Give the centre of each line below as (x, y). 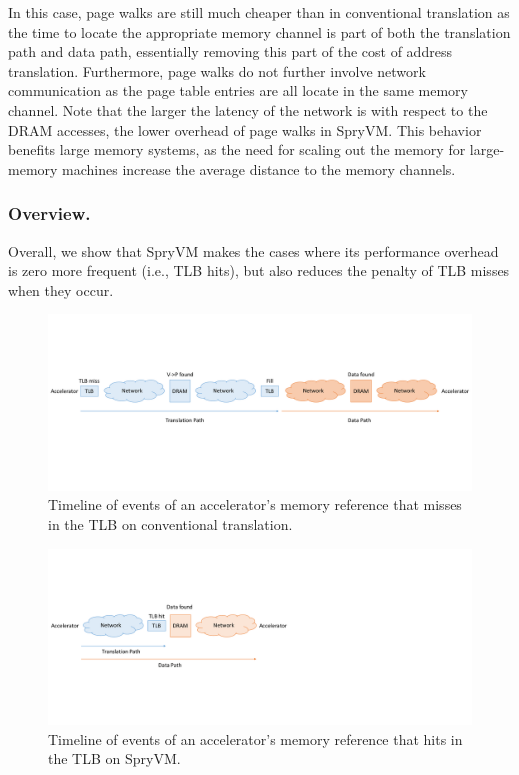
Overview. (49, 213)
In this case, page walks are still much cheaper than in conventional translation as (259, 12)
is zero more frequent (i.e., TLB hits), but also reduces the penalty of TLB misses (259, 270)
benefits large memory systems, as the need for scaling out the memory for (237, 149)
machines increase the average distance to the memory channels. (259, 168)
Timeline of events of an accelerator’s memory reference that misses (255, 504)
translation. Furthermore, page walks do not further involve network (217, 70)
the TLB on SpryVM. (114, 758)
